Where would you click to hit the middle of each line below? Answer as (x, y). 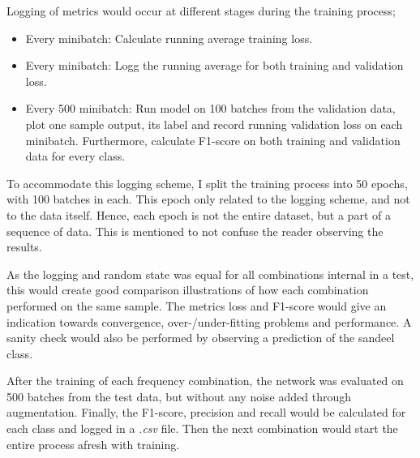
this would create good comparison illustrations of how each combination (188, 290)
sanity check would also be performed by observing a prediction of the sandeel (201, 338)
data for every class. (75, 156)
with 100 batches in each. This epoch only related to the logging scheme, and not (208, 199)
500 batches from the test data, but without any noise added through (179, 396)
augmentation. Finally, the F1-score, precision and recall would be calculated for (206, 412)
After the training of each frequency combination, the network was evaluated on (205, 381)
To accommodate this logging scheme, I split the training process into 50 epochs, (207, 183)
